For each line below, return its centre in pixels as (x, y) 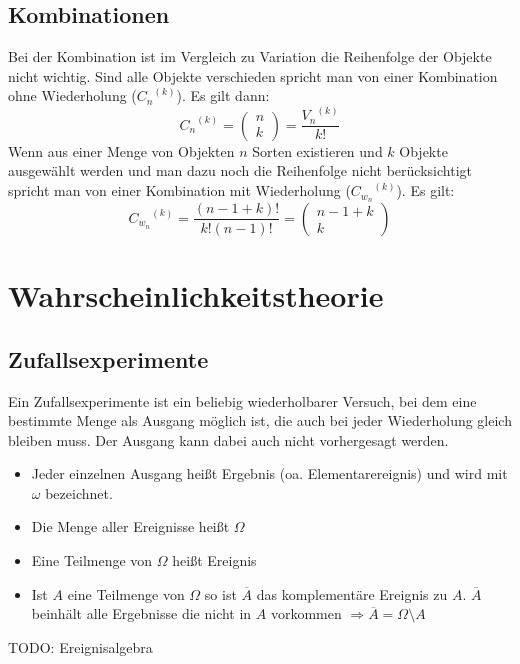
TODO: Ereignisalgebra (80, 646)
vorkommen (306, 613)
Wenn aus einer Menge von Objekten (121, 150)
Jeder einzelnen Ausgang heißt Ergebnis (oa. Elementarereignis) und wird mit (269, 473)
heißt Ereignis (214, 560)
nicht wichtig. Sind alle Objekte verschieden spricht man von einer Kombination (253, 75)
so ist (220, 593)
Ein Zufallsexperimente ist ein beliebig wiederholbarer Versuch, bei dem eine (242, 400)
